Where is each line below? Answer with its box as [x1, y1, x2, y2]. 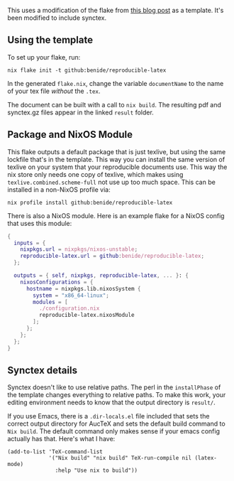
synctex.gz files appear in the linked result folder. [7, 108, 154, 117]
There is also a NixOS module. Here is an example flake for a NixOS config [7, 211, 225, 220]
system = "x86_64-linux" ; [33, 291, 110, 299]
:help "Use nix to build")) [55, 467, 138, 475]
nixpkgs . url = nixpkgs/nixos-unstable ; [20, 246, 138, 253]
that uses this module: [7, 219, 72, 227]
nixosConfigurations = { [20, 279, 94, 286]
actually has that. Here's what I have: [7, 435, 116, 443]
